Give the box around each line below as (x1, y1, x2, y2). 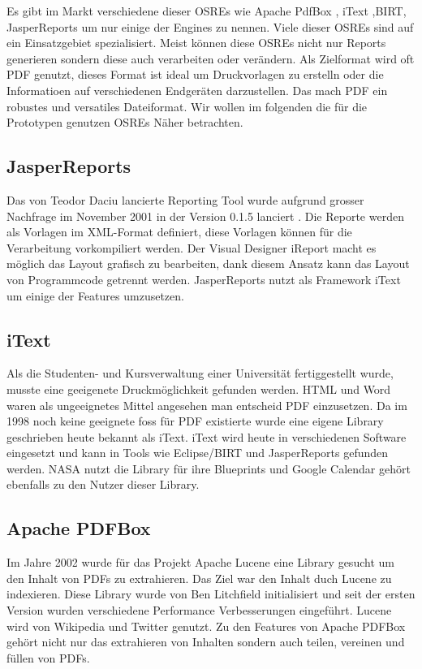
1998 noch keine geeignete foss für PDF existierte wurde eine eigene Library (6, 412, 384, 429)
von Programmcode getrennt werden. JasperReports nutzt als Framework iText (6, 270, 401, 287)
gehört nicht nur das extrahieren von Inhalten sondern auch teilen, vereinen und (6, 633, 405, 650)
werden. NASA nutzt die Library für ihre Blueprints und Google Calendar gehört (6, 460, 411, 477)
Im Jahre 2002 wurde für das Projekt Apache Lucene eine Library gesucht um (6, 554, 394, 571)
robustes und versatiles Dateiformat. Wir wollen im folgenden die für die (6, 97, 368, 114)
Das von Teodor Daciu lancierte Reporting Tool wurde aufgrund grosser (6, 191, 364, 208)
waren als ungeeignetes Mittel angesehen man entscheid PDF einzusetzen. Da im (6, 396, 407, 413)
